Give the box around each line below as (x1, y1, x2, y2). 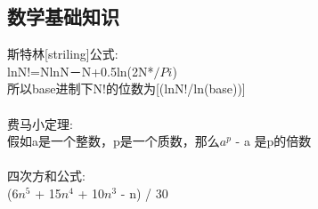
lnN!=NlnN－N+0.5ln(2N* (7, 61, 154, 80)
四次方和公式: (7, 166, 86, 185)
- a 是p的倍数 (235, 132, 312, 150)
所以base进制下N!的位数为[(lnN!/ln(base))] (7, 79, 246, 98)
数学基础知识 (7, 3, 119, 30)
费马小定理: (7, 114, 73, 133)
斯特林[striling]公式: (7, 44, 118, 63)
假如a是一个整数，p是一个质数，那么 (7, 132, 220, 150)
